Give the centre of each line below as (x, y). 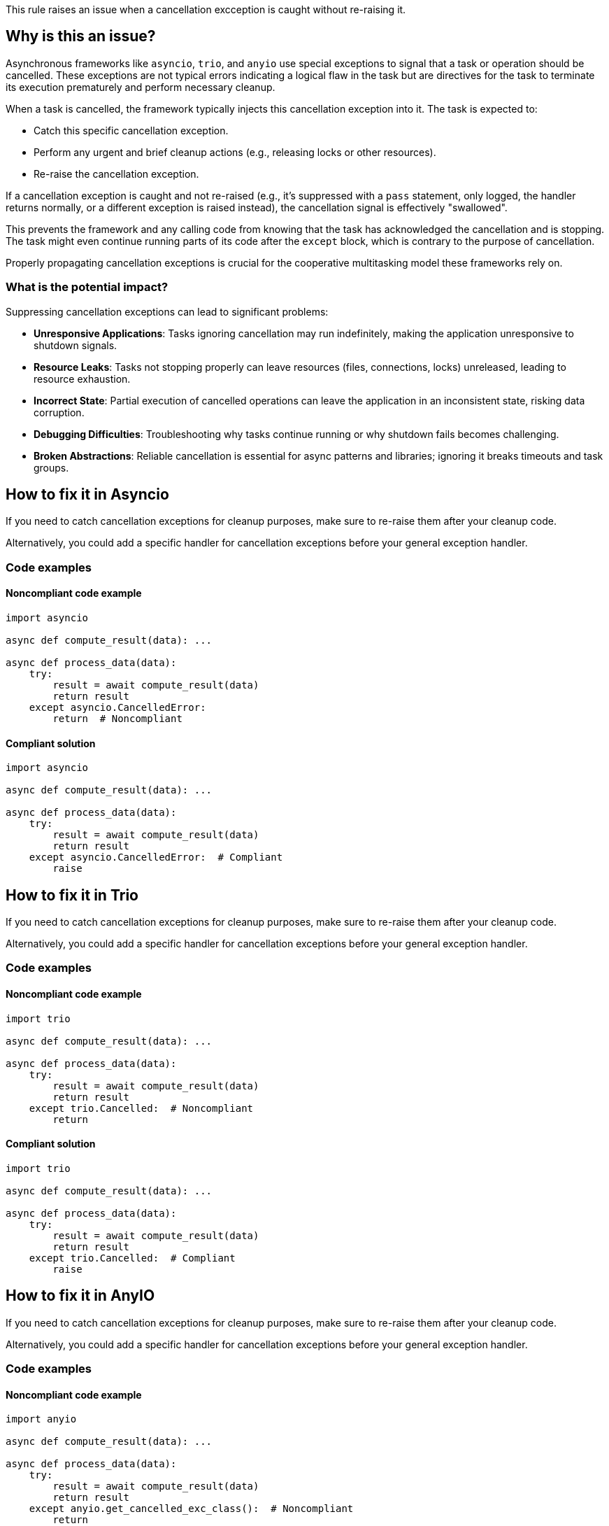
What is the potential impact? (87, 287)
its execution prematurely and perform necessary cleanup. (141, 87)
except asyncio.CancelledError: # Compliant (156, 857)
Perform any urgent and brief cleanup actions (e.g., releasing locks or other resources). (235, 152)
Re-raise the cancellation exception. (116, 174)
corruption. (59, 412)
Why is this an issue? (81, 36)
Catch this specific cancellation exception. (131, 130)
